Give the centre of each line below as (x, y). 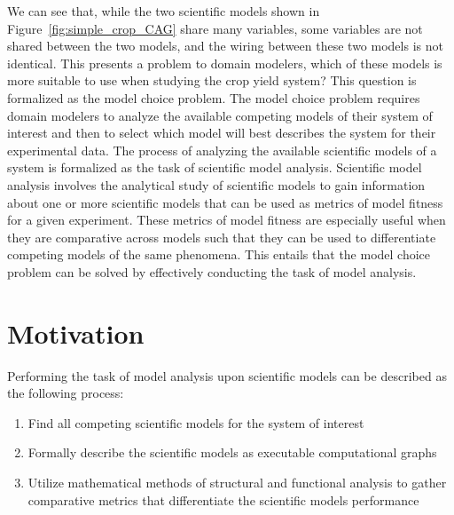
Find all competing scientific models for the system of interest (196, 422)
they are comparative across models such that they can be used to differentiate (222, 237)
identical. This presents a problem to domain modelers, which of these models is (225, 63)
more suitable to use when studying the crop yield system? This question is (212, 80)
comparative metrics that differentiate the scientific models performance (223, 499)
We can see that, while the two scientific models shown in (164, 11)
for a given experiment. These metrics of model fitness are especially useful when (227, 220)
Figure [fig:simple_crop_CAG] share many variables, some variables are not (215, 28)
